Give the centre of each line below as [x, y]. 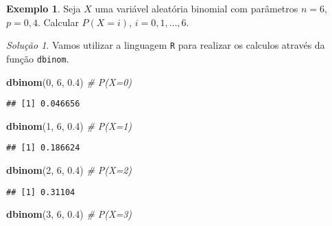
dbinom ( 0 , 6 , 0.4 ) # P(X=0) [69, 81]
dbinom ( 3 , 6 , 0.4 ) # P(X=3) [69, 214]
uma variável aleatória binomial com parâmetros [197, 8]
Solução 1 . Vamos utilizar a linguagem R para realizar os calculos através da [166, 45]
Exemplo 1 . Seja [44, 8]
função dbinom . [38, 58]
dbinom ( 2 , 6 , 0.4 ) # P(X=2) [69, 170]
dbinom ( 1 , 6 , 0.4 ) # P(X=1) [69, 125]
